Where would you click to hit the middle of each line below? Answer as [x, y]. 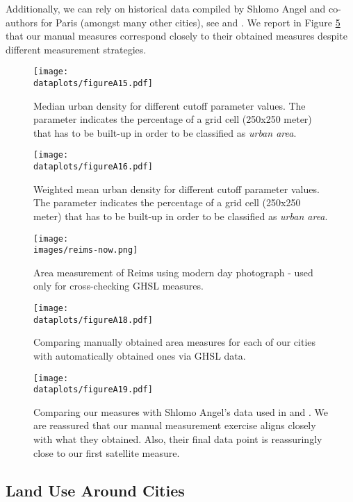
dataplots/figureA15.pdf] [93, 84]
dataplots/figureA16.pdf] [93, 167]
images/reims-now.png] [86, 250]
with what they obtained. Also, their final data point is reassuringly [178, 439]
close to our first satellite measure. [107, 452]
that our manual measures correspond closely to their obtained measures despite [176, 36]
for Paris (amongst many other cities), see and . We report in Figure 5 [190, 22]
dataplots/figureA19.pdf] [93, 390]
